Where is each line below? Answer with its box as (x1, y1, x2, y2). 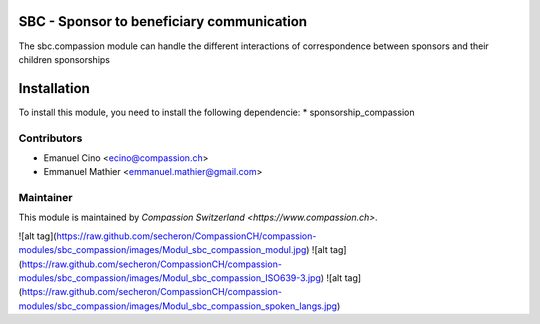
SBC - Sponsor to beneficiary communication (18, 13, 308, 30)
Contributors (18, 131, 83, 145)
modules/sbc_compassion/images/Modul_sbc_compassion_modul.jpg (18, 244, 307, 256)
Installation (18, 80, 90, 97)
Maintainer (18, 191, 73, 205)
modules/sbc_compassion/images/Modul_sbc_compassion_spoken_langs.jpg (18, 300, 338, 312)
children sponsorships (18, 53, 110, 65)
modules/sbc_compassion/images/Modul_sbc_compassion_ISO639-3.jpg (18, 272, 322, 284)
